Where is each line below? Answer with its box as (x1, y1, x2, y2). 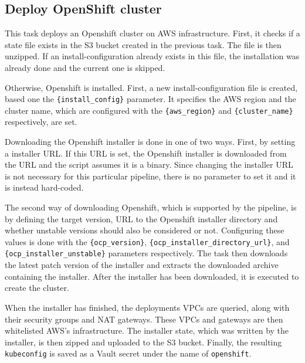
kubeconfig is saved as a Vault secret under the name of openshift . (5, 347, 252, 359)
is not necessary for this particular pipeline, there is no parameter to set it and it (5, 169, 296, 182)
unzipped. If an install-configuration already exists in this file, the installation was (5, 50, 300, 62)
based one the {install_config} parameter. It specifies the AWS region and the (5, 93, 296, 105)
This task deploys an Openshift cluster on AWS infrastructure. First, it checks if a (5, 27, 300, 39)
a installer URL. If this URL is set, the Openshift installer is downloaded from (5, 147, 287, 159)
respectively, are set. (5, 116, 77, 128)
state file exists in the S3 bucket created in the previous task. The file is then (5, 38, 282, 50)
